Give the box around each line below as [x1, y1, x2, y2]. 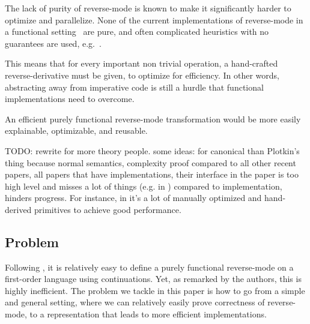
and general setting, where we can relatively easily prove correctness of [5, 296, 265, 308]
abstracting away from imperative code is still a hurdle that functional [5, 80, 264, 93]
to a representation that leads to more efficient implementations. [29, 308, 267, 320]
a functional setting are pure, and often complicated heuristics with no [5, 25, 269, 38]
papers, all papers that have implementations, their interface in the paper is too [5, 168, 299, 181]
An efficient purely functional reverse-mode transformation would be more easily [5, 112, 301, 125]
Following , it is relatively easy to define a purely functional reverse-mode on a [5, 260, 294, 273]
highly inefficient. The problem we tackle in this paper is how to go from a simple [5, 284, 305, 296]
